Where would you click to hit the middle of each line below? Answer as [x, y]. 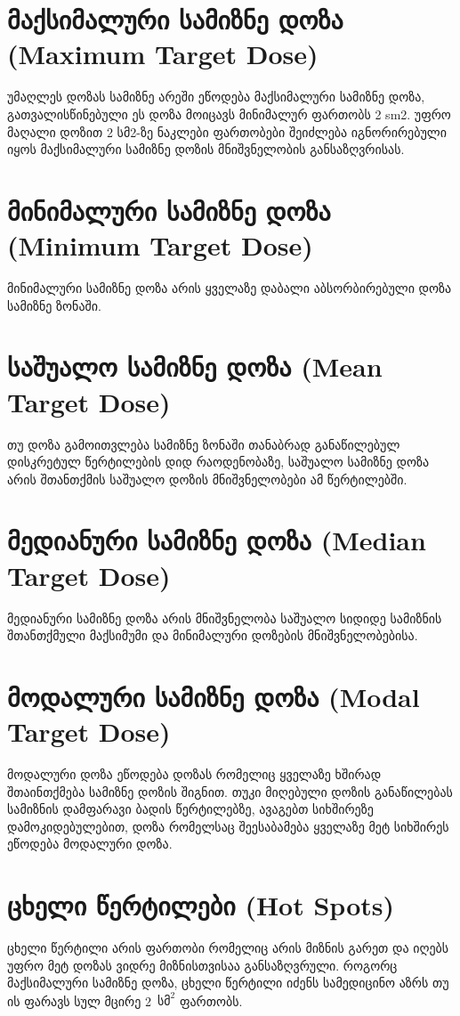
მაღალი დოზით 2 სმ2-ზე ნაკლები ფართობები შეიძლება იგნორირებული [227, 131]
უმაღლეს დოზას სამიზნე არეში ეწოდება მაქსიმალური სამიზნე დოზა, [216, 97]
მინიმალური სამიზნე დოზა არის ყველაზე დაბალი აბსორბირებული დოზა [230, 288]
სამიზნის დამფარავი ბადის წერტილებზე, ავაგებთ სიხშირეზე [190, 809]
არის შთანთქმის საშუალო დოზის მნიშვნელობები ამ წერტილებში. [207, 479]
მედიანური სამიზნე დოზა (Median [217, 540]
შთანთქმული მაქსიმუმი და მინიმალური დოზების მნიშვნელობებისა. [213, 635]
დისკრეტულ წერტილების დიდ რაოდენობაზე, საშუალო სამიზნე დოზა [218, 462]
